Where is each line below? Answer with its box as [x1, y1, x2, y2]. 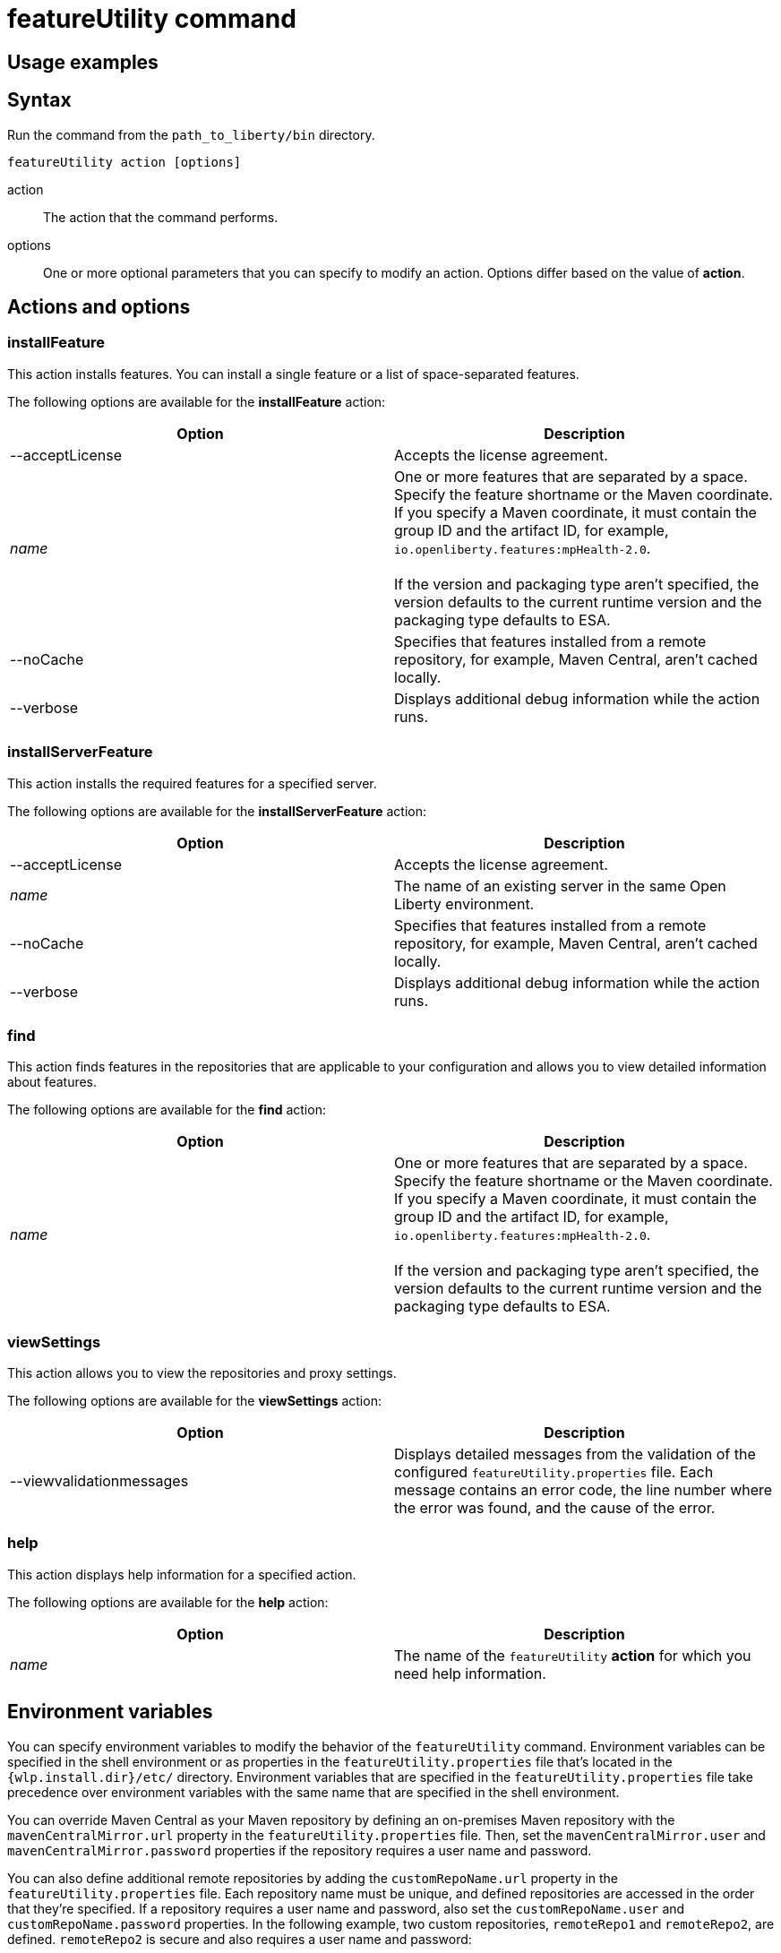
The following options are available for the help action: [7, 1594, 329, 1610]
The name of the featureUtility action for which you [394, 1646, 751, 1665]
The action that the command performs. [43, 209, 279, 225]
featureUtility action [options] [7, 154, 242, 169]
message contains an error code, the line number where [394, 1481, 773, 1500]
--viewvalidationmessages [10, 1472, 189, 1491]
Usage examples [7, 50, 159, 73]
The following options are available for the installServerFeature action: [7, 803, 426, 819]
